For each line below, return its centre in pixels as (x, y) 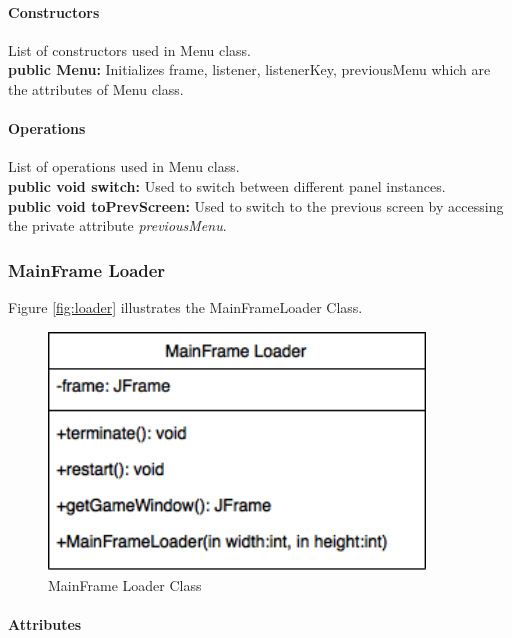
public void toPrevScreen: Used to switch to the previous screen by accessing (256, 205)
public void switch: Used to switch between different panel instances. (227, 185)
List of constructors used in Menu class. (129, 49)
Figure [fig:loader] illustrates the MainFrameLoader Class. (185, 306)
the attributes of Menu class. (96, 88)
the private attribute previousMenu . (117, 225)
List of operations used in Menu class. (124, 166)
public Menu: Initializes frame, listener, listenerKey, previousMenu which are (249, 69)
